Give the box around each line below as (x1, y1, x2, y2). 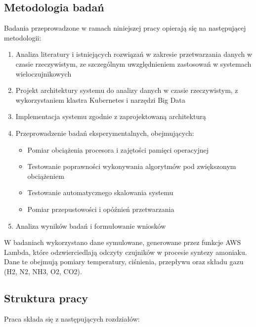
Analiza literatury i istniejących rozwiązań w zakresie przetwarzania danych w (15, 49, 253, 59)
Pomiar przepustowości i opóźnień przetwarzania (27, 204, 174, 214)
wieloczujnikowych (15, 68, 72, 79)
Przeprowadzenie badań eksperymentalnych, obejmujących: (15, 127, 194, 138)
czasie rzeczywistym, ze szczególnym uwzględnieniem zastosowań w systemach (15, 58, 252, 69)
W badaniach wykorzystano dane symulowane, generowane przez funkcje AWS (4, 237, 241, 247)
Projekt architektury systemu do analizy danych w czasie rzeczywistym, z (15, 85, 238, 95)
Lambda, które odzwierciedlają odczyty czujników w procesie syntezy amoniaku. (4, 246, 247, 257)
